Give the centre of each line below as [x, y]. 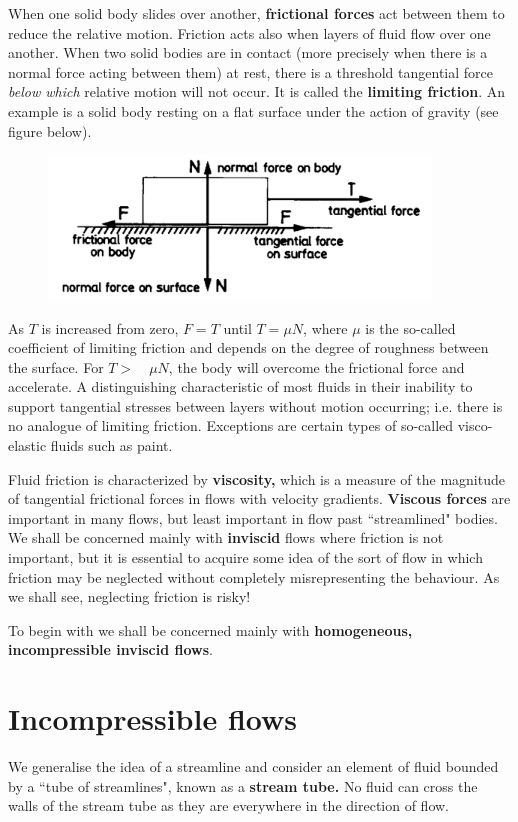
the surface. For [56, 366]
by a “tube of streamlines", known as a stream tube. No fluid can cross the [243, 785]
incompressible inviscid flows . [110, 649]
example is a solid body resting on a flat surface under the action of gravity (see [253, 110]
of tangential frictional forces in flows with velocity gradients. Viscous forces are [259, 498]
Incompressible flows [152, 718]
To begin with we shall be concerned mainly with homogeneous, [210, 629]
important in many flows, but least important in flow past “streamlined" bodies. [253, 517]
